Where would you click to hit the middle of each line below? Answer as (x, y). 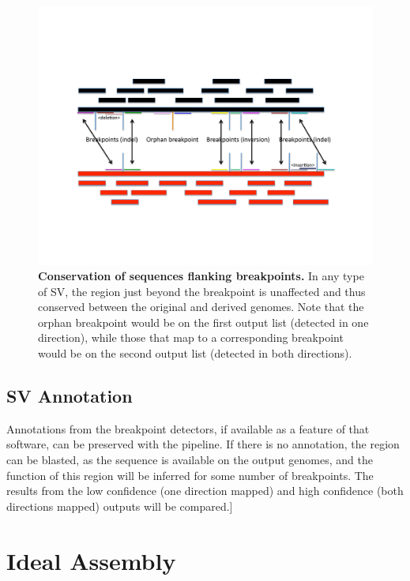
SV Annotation (70, 396)
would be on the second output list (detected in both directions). (195, 353)
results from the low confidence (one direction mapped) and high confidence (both (205, 491)
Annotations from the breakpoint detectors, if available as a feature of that (188, 428)
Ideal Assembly (91, 560)
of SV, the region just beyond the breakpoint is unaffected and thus (202, 291)
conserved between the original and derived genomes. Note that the (201, 307)
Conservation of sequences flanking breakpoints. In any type (201, 276)
